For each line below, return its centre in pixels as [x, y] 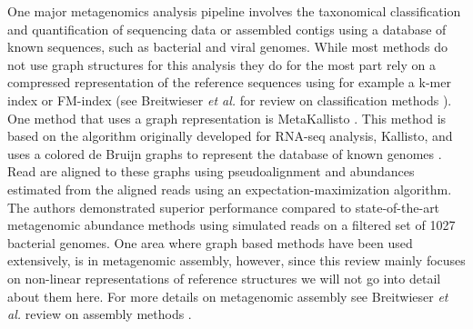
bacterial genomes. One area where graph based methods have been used [210, 242]
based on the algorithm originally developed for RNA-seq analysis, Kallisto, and [230, 136]
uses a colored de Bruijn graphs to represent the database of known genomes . [225, 153]
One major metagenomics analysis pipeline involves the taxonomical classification [234, 11]
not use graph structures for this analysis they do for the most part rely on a [221, 64]
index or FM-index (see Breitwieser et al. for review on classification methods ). [230, 100]
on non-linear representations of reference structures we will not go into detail [224, 278]
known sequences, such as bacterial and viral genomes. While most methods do [227, 47]
